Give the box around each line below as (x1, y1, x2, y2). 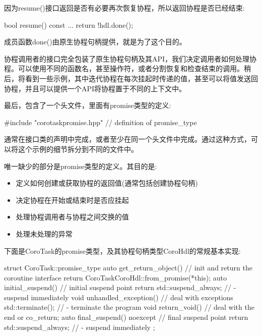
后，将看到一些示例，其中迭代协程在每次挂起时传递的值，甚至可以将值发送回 (4, 73, 258, 83)
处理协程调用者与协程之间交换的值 (16, 211, 129, 222)
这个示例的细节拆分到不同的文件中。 (18, 143, 138, 154)
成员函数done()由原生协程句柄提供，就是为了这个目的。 (4, 36, 186, 47)
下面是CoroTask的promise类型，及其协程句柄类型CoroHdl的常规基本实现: (4, 245, 241, 256)
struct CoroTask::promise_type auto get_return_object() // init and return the (4, 262, 252, 273)
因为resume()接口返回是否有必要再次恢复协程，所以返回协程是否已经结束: (4, 3, 245, 13)
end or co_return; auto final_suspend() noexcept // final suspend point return (4, 312, 248, 322)
